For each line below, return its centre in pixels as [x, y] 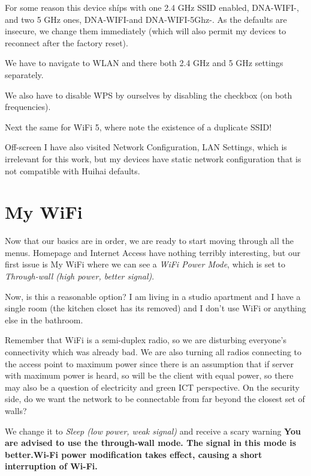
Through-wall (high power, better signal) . [80, 276]
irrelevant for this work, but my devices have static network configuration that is [153, 158]
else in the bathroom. [44, 319]
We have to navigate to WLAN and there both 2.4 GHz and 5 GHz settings [144, 63]
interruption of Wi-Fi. [51, 466]
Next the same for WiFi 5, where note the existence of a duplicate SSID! [138, 127]
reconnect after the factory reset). [67, 42]
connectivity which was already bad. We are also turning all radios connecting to [153, 352]
